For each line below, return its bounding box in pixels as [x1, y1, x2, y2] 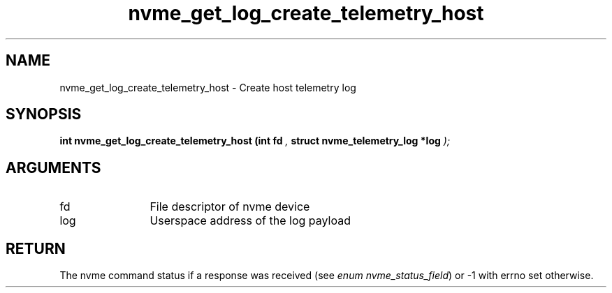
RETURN [6, 239, 66, 257]
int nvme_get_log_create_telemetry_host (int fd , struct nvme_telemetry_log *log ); [59, 135, 451, 147]
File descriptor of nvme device [150, 200, 310, 214]
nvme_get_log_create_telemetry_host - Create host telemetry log [59, 81, 356, 93]
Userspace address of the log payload [150, 213, 351, 228]
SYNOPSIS [6, 105, 82, 123]
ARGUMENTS [6, 158, 101, 176]
